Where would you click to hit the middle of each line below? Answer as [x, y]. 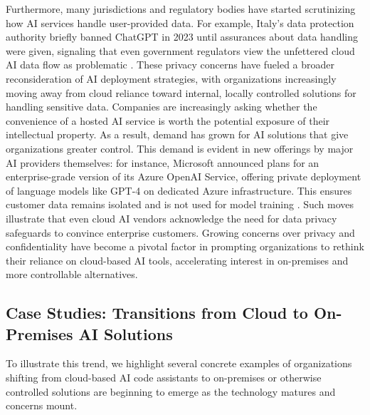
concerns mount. [42, 405]
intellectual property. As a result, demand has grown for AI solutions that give [177, 134]
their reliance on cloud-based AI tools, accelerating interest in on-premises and [177, 260]
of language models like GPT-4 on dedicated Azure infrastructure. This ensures [179, 190]
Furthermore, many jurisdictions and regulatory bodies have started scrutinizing [181, 9]
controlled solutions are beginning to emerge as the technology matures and [171, 391]
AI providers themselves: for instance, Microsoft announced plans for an [163, 162]
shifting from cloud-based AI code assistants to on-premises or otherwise [164, 378]
